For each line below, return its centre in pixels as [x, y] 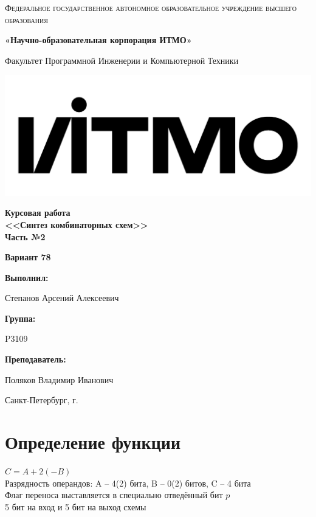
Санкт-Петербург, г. [42, 400]
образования [26, 19]
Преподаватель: [36, 359]
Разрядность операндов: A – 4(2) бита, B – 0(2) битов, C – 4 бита [128, 483]
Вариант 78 [28, 257]
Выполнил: [27, 277]
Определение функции [93, 442]
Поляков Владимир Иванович [59, 379]
